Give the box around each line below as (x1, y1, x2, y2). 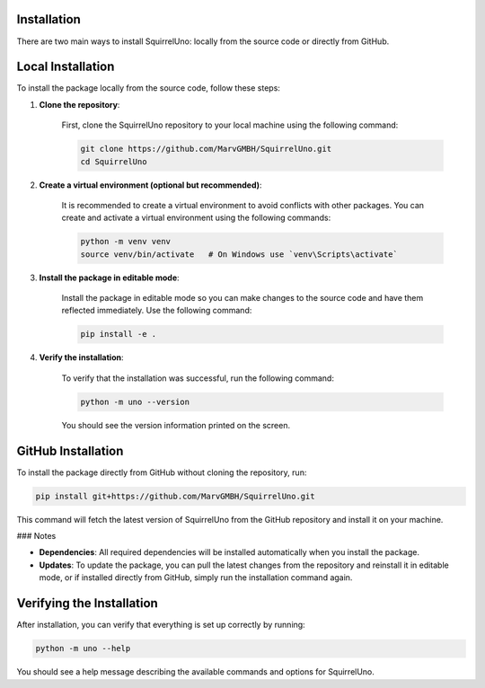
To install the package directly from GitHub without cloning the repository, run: (16, 467, 307, 478)
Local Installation (16, 59, 115, 75)
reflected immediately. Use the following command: (61, 305, 252, 316)
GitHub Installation (16, 443, 124, 458)
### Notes (16, 531, 57, 542)
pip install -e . (80, 329, 157, 340)
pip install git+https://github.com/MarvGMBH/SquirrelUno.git (35, 490, 315, 501)
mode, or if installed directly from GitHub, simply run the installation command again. (39, 572, 353, 583)
